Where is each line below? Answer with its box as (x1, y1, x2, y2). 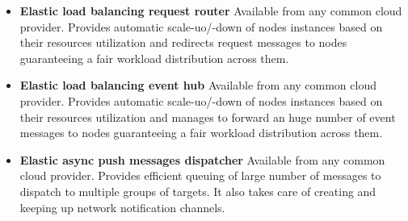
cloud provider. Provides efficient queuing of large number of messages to (19, 167, 381, 184)
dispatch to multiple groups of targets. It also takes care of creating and (19, 182, 376, 199)
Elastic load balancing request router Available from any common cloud (19, 2, 402, 19)
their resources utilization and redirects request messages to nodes (19, 34, 347, 51)
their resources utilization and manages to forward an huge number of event (19, 108, 396, 125)
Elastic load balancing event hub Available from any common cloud (19, 77, 376, 94)
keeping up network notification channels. (19, 198, 225, 215)
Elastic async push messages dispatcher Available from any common (19, 151, 385, 168)
